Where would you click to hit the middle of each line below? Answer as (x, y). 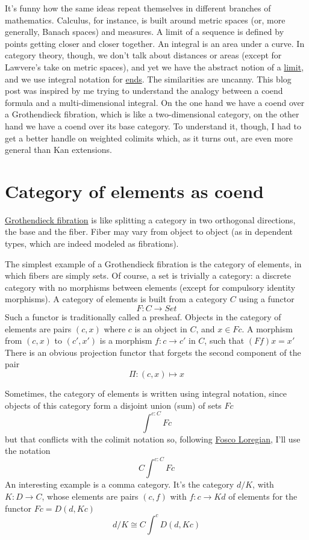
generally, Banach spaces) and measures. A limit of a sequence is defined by (145, 32)
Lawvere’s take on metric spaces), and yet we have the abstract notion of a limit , (154, 67)
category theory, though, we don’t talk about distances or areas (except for (143, 55)
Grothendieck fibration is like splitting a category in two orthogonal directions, (150, 219)
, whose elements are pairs (90, 496)
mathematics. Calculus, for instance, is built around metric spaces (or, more (145, 20)
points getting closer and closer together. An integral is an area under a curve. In (155, 43)
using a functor (267, 299)
